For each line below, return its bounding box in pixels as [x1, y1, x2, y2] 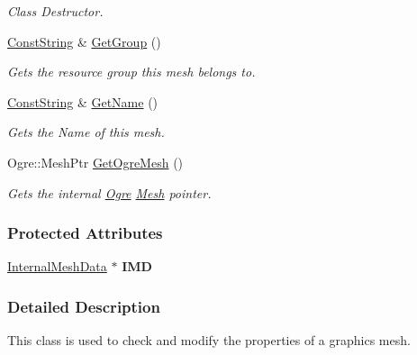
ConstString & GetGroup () [7, 32, 161, 50]
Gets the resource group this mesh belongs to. [7, 62, 256, 81]
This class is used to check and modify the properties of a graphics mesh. [7, 331, 411, 350]
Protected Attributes [7, 222, 163, 244]
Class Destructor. [7, 2, 104, 20]
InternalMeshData [7, 257, 107, 276]
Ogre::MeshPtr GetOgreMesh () [7, 152, 184, 171]
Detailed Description [7, 295, 160, 317]
